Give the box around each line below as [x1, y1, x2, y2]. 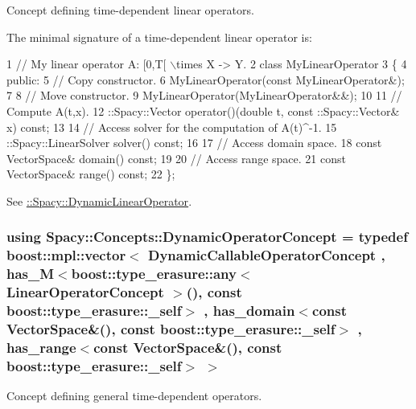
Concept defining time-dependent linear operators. [6, 2, 254, 18]
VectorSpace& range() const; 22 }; [6, 166, 175, 182]
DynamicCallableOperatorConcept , [148, 245, 385, 265]
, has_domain [204, 301, 295, 321]
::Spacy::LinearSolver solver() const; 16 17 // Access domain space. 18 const [6, 134, 382, 151]
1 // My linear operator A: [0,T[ [6, 55, 167, 72]
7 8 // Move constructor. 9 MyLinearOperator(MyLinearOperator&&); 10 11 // [6, 87, 402, 104]
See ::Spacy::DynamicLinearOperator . [6, 192, 192, 209]
